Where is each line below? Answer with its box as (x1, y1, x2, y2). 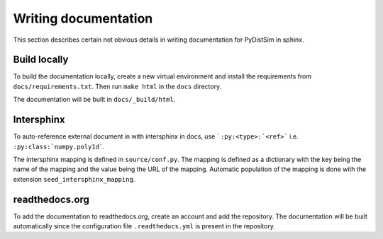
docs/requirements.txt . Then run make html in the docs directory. (13, 82, 222, 91)
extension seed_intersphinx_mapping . (13, 175, 135, 183)
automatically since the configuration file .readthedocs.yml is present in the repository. (13, 222, 276, 230)
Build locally (13, 54, 69, 66)
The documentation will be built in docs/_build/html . (13, 95, 176, 104)
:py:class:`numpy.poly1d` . (13, 142, 106, 151)
